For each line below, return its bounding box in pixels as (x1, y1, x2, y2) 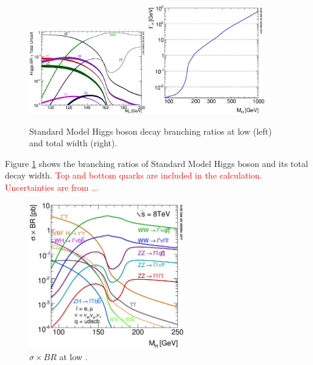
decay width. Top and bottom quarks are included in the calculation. (5, 169, 262, 182)
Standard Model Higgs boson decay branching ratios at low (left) (29, 124, 272, 137)
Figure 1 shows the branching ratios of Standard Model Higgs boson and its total (5, 157, 308, 169)
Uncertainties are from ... (5, 181, 99, 194)
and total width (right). (29, 136, 118, 149)
